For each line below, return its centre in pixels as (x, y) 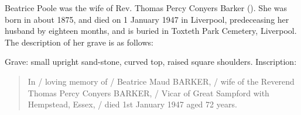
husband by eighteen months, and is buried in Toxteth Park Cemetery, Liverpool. (151, 31)
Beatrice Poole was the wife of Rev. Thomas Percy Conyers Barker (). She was (146, 8)
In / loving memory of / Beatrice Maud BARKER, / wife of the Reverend (161, 81)
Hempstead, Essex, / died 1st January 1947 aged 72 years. (132, 104)
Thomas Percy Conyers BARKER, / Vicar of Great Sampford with (148, 93)
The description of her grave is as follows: (79, 42)
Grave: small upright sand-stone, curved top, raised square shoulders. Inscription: (151, 62)
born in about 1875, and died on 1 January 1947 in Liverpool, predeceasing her (147, 19)
